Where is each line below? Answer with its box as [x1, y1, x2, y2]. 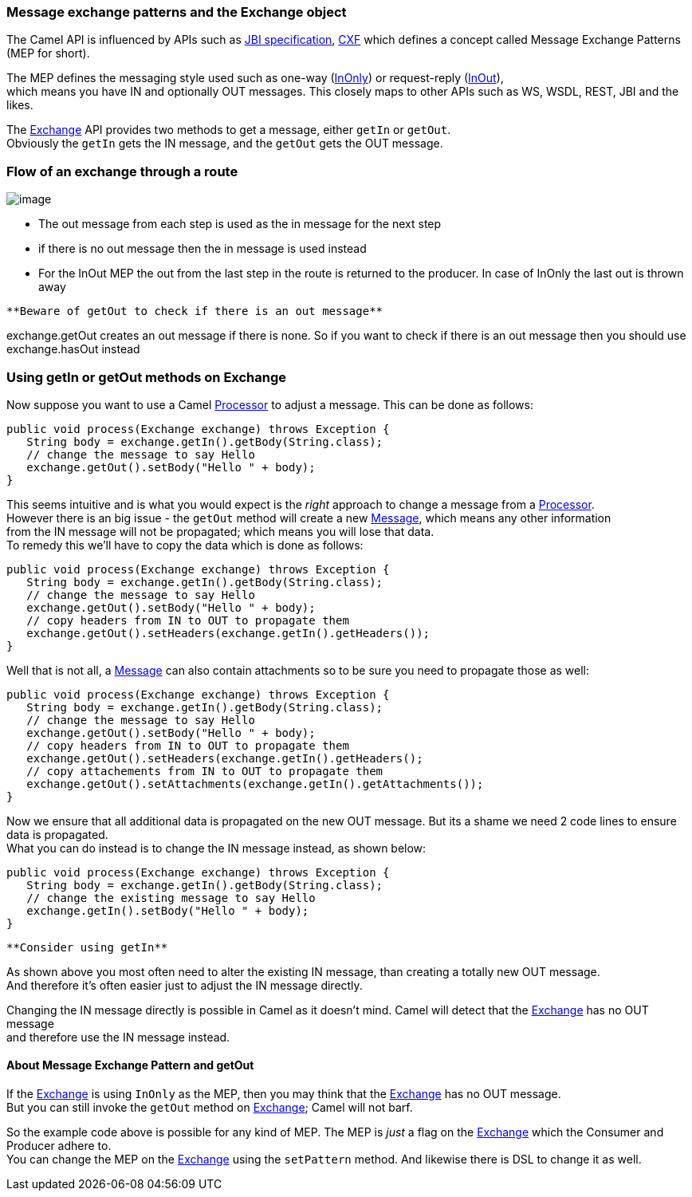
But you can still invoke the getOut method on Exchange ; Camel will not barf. [6, 1101, 413, 1115]
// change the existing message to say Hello [26, 891, 316, 904]
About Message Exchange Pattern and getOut [6, 1058, 254, 1073]
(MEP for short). [6, 46, 90, 61]
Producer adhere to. [6, 1139, 112, 1153]
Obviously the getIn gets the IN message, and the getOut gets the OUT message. [6, 136, 443, 151]
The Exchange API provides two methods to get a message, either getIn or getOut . [6, 123, 451, 137]
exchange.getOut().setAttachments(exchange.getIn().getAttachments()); [26, 777, 484, 790]
